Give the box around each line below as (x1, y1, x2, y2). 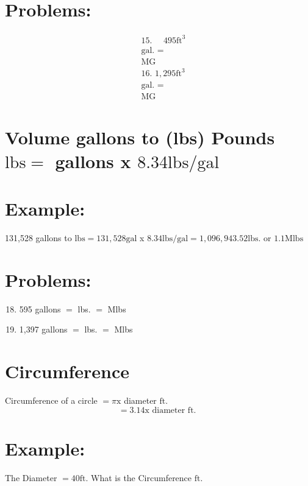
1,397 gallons (19, 323, 68, 336)
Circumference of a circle (5, 394, 98, 407)
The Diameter (5, 471, 57, 484)
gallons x (55, 148, 131, 173)
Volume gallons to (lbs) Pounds (5, 124, 275, 149)
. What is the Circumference (85, 471, 192, 484)
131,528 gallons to (5, 231, 72, 244)
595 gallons (19, 302, 61, 315)
